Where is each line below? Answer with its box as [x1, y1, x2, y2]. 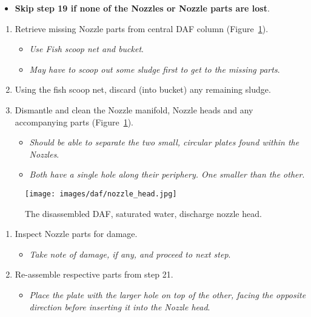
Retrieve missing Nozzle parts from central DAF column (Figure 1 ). [15, 22, 269, 35]
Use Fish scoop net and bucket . [29, 42, 144, 55]
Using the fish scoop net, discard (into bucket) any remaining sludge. [15, 83, 271, 96]
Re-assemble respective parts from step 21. [15, 268, 173, 281]
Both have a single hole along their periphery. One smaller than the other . [29, 168, 305, 181]
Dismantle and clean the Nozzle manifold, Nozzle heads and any [15, 103, 253, 116]
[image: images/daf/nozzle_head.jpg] [25, 189, 177, 198]
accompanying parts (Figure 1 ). [15, 115, 134, 128]
